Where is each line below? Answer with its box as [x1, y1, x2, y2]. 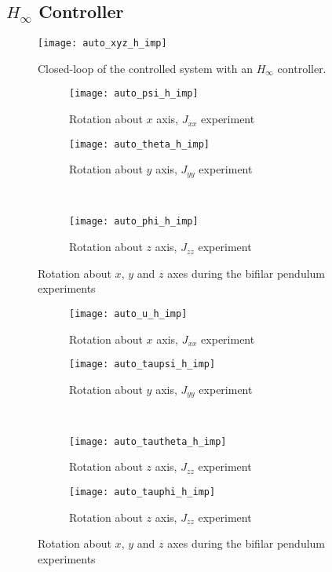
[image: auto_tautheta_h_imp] [69, 435, 227, 447]
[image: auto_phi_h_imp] [69, 216, 199, 228]
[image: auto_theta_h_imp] [69, 138, 210, 150]
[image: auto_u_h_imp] [69, 308, 188, 319]
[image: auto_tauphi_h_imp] [69, 486, 216, 498]
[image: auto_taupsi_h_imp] [69, 359, 216, 370]
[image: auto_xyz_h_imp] [38, 38, 167, 49]
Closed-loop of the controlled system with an [38, 60, 254, 76]
